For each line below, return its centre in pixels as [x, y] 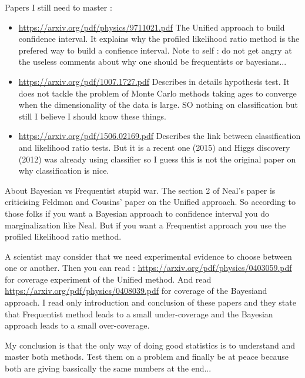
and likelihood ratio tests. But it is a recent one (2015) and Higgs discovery [154, 147]
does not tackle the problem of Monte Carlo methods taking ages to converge [157, 93]
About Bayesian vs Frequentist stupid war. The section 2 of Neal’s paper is [140, 190]
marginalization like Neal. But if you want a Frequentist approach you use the [145, 225]
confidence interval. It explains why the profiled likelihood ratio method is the [159, 39]
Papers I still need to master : [58, 7]
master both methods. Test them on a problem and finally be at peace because [147, 357]
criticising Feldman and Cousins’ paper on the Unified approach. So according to [150, 202]
